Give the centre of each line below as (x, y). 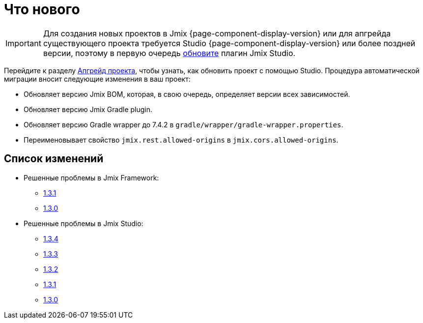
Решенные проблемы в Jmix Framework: (91, 177)
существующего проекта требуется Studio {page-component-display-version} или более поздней (229, 43)
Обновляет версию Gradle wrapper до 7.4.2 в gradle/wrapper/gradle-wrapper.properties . (183, 124)
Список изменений (54, 159)
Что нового (42, 9)
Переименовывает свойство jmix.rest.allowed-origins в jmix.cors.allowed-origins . (181, 140)
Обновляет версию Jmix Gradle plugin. (88, 109)
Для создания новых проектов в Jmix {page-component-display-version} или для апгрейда (217, 33)
